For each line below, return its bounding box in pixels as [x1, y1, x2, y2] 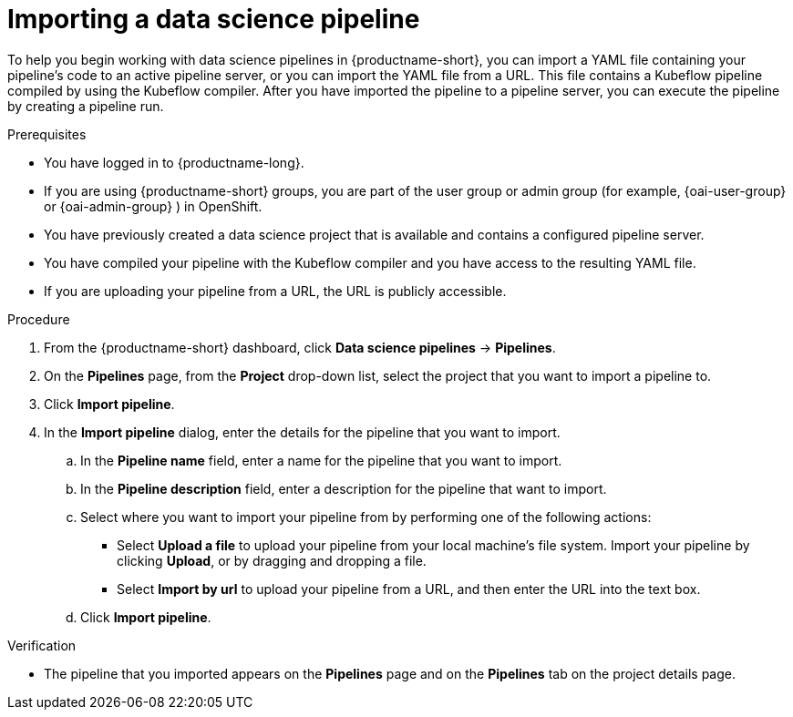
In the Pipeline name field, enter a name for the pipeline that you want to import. [80, 452, 562, 468]
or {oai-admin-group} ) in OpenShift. [44, 198, 263, 214]
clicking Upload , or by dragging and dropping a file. [117, 552, 427, 568]
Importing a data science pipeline [7, 4, 420, 35]
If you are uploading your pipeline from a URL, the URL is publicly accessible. [44, 282, 507, 299]
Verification [7, 637, 77, 653]
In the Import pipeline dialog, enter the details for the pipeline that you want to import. [44, 424, 561, 440]
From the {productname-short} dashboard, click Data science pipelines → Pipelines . [44, 339, 556, 355]
